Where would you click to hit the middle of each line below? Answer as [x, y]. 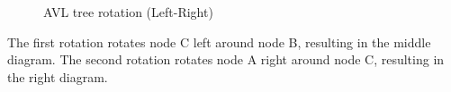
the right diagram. [58, 76]
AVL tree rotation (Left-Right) [128, 12]
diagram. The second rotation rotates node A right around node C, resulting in [226, 59]
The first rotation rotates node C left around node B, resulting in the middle [219, 42]
